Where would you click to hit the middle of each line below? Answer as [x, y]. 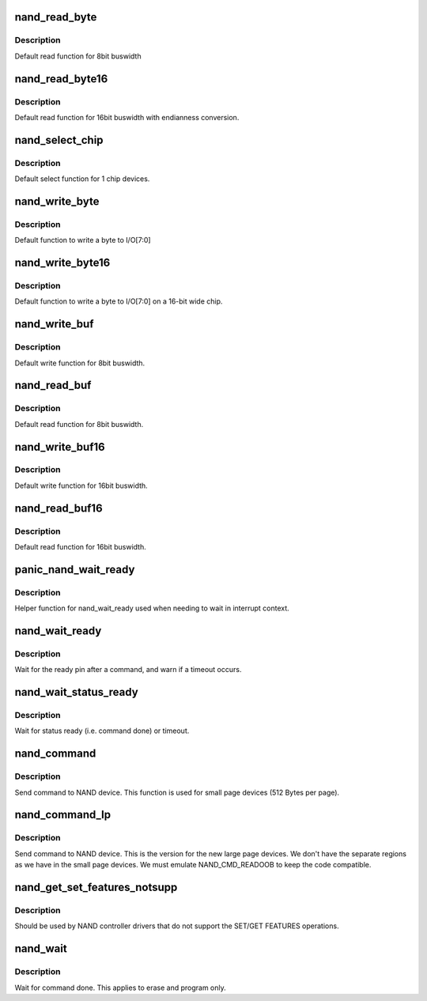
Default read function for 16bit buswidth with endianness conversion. [127, 117]
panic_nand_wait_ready [75, 569]
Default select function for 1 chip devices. [82, 179]
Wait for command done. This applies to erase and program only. [121, 988]
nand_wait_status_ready [76, 692]
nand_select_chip [59, 140]
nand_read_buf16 [59, 508]
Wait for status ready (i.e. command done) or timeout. [102, 731]
